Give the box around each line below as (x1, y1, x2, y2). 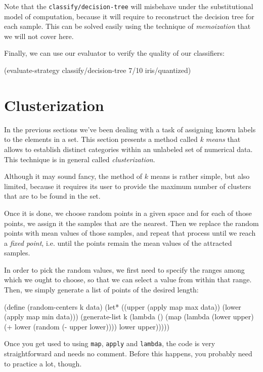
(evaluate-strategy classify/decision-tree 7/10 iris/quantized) (4, 65, 191, 76)
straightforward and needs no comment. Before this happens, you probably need (4, 348, 252, 359)
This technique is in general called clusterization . (4, 154, 155, 164)
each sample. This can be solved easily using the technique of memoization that (4, 21, 251, 31)
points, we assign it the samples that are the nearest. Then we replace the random (4, 217, 259, 228)
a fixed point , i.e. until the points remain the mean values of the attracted (4, 237, 232, 248)
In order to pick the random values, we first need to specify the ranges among (4, 264, 245, 275)
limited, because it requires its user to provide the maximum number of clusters (4, 180, 251, 191)
